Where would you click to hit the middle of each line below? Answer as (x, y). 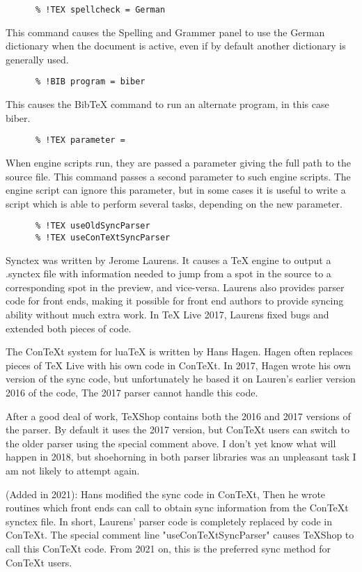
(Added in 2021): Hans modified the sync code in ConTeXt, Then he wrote (166, 494)
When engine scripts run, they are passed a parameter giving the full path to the (178, 162)
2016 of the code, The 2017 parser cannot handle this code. (132, 392)
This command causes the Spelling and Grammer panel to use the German (165, 32)
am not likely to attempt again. (73, 470)
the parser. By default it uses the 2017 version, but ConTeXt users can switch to (178, 430)
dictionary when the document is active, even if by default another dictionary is (176, 46)
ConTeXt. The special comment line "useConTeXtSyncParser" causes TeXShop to (180, 535)
